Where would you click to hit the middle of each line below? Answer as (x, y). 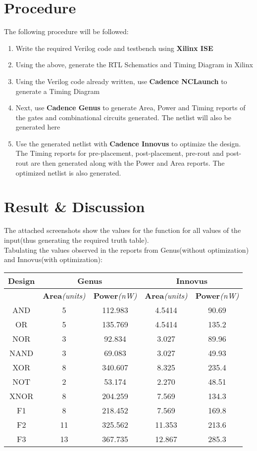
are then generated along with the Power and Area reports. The (128, 163)
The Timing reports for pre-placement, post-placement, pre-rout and (120, 153)
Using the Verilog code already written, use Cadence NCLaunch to (121, 81)
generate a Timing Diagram (58, 91)
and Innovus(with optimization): (53, 259)
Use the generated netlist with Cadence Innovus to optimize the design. (128, 143)
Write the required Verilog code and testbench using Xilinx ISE (114, 48)
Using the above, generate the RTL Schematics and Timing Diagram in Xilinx (134, 65)
